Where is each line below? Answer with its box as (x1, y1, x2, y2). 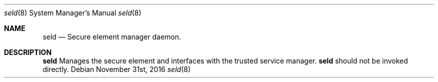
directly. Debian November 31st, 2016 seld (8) (42, 65, 191, 73)
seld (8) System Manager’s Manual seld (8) (4, 8, 141, 17)
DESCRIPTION (4, 48, 52, 56)
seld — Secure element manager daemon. (42, 32, 181, 41)
